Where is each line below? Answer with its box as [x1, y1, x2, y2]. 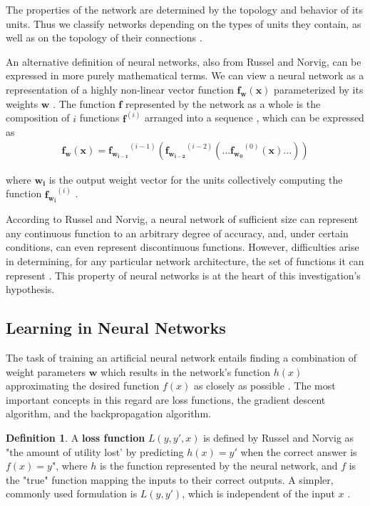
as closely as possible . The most [193, 378, 336, 393]
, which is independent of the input [182, 486, 335, 501]
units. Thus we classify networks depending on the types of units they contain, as [6, 16, 361, 31]
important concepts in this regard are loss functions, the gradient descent [6, 392, 326, 407]
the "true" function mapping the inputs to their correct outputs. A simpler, [6, 472, 334, 487]
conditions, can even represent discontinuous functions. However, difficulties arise [6, 239, 359, 254]
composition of [6, 110, 70, 125]
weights [6, 96, 38, 111]
